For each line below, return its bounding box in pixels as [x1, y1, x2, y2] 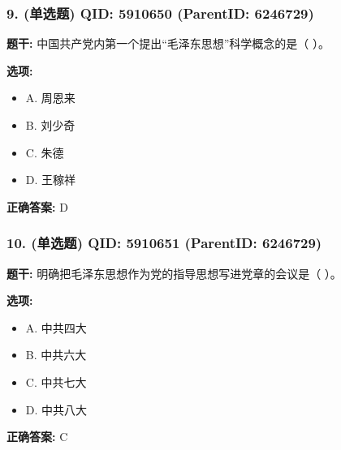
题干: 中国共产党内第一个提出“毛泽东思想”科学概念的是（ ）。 [6, 35, 330, 52]
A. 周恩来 [25, 89, 76, 106]
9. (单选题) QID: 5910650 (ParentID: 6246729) [6, 2, 314, 23]
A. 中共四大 [25, 319, 87, 336]
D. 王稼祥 [25, 171, 76, 188]
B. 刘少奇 [25, 117, 76, 133]
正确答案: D [6, 198, 68, 215]
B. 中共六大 [25, 346, 87, 363]
